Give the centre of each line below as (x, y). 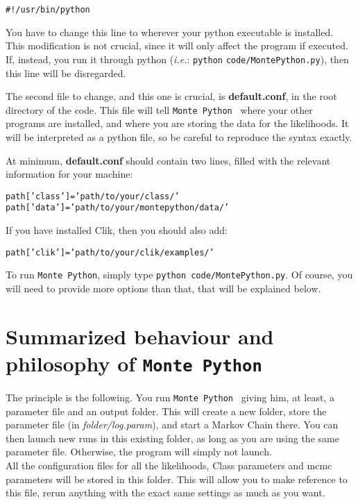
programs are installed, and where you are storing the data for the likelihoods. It (177, 123)
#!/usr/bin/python (48, 10)
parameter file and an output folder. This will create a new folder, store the (166, 411)
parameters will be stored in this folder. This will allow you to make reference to (177, 479)
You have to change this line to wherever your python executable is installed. (170, 32)
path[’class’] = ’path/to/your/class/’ (93, 196)
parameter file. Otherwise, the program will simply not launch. (139, 452)
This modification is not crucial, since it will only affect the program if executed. (177, 45)
